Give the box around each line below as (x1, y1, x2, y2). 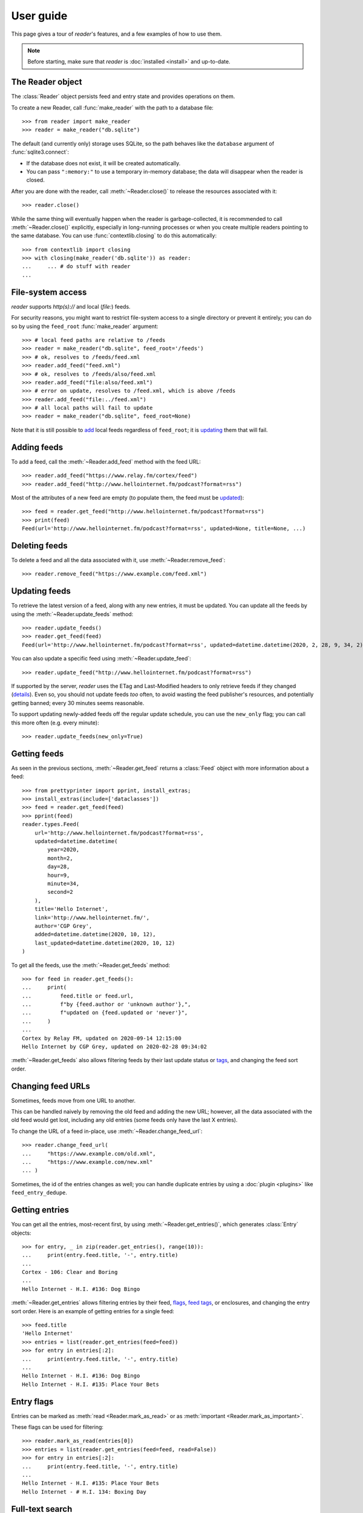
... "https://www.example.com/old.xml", (22, 1150, 157, 1157)
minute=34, (47, 880, 80, 887)
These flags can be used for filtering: (11, 1423, 104, 1431)
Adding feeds (11, 442, 64, 452)
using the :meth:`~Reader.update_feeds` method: (11, 610, 134, 617)
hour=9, (47, 871, 70, 879)
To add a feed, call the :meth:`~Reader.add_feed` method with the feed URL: (11, 458, 201, 465)
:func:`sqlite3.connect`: (11, 148, 70, 156)
